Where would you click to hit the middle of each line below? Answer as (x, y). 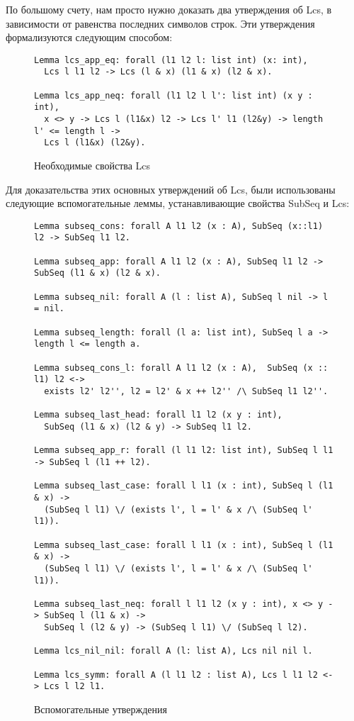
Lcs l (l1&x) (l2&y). (95, 143)
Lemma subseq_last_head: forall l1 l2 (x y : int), (158, 415)
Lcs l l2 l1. (75, 687)
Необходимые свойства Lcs (92, 166)
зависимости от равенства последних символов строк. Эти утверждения (160, 23)
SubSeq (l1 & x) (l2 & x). (97, 273)
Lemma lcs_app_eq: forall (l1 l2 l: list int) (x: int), (171, 60)
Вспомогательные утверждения (101, 709)
